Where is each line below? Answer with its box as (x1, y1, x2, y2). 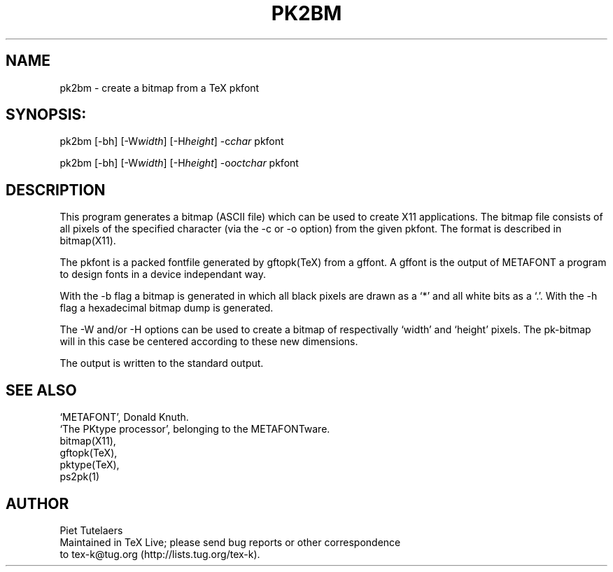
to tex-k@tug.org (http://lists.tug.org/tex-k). (59, 547, 260, 560)
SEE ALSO (6, 381, 77, 399)
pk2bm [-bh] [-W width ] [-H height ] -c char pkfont (59, 135, 284, 148)
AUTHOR (6, 494, 69, 512)
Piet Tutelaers (59, 524, 123, 536)
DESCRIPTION (6, 181, 106, 199)
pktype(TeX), (59, 459, 120, 471)
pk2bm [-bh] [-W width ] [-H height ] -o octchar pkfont (59, 157, 299, 169)
